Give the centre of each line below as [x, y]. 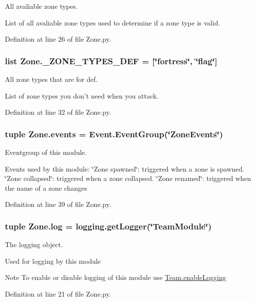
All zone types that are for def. [51, 79]
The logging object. [34, 244]
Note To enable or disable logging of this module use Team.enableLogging [116, 277]
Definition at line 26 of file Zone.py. [58, 39]
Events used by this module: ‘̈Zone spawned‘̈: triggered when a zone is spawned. [125, 168]
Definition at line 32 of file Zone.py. [58, 112]
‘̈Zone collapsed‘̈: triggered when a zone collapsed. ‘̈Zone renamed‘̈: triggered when [128, 178]
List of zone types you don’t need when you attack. [82, 95]
